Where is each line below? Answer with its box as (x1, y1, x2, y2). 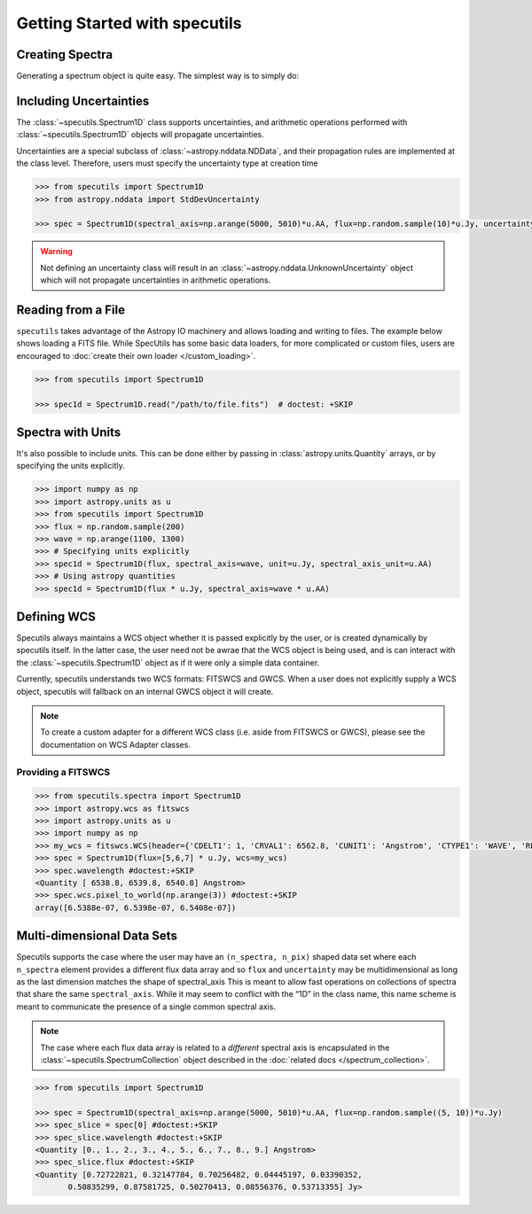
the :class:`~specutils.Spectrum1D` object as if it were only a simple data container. (16, 657, 320, 668)
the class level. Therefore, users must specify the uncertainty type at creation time (16, 158, 318, 168)
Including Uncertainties (16, 93, 150, 108)
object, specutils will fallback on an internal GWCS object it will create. (16, 686, 274, 696)
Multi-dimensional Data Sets (16, 929, 177, 944)
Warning (40, 246, 73, 257)
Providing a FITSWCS (16, 766, 111, 778)
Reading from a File (16, 302, 126, 317)
